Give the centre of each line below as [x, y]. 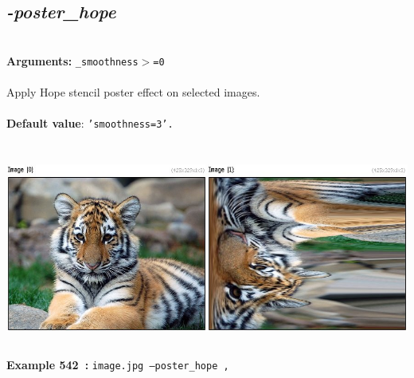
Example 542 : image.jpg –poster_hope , [118, 365]
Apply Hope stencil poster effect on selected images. [133, 92]
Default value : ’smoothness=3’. [90, 123]
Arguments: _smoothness [72, 60]
